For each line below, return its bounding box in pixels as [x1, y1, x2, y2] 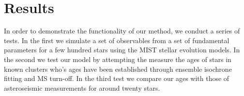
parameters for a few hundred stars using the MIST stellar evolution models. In [4, 45, 240, 55]
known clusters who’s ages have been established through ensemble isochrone [4, 64, 232, 74]
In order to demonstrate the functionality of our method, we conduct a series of [4, 26, 240, 36]
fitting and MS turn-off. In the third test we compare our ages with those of [4, 73, 229, 83]
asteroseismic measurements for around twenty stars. [4, 82, 160, 93]
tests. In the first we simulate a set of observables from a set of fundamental [4, 35, 229, 45]
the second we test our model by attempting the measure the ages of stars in [4, 54, 231, 64]
